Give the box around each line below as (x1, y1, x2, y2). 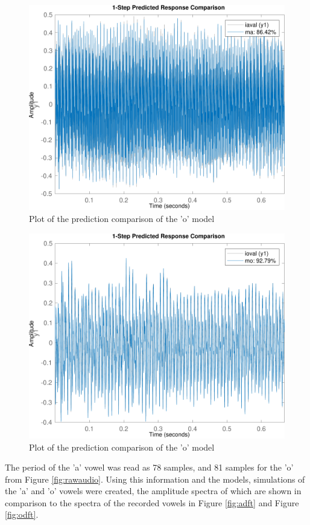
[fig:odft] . (5, 508, 39, 521)
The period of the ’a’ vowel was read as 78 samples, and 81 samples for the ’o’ (5, 461, 294, 474)
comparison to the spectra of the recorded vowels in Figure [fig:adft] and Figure (5, 496, 299, 509)
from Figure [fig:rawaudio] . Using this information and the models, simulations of (5, 472, 305, 485)
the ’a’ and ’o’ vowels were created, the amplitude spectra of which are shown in (5, 484, 302, 497)
